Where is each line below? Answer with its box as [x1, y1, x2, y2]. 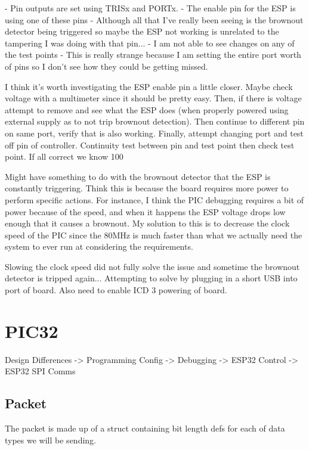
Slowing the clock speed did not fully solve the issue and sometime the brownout [5, 260, 300, 272]
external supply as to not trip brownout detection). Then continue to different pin [5, 115, 305, 128]
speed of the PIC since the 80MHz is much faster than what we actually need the [5, 228, 302, 241]
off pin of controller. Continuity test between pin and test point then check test [5, 138, 295, 151]
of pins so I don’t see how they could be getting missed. [5, 60, 208, 72]
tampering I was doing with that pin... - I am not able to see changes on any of [5, 36, 295, 49]
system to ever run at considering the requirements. [5, 240, 193, 253]
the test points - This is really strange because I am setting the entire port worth [5, 48, 301, 61]
